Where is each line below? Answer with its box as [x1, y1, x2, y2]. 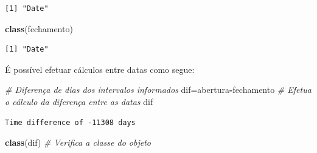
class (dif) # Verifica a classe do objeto [5, 136, 151, 149]
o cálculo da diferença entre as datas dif [5, 95, 153, 107]
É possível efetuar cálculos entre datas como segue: [5, 63, 195, 75]
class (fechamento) [5, 22, 73, 35]
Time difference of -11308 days [5, 118, 136, 127]
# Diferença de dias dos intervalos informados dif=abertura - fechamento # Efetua [5, 83, 312, 96]
